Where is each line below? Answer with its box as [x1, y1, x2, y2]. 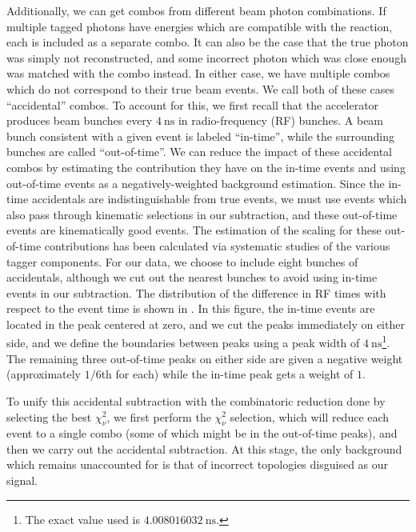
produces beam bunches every [6, 112, 153, 129]
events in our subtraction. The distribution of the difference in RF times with [6, 284, 386, 301]
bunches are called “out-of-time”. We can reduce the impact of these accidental [6, 143, 393, 160]
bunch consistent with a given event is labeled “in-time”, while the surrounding [6, 127, 394, 144]
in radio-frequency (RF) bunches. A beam [178, 112, 384, 129]
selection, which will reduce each [230, 408, 390, 425]
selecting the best [6, 408, 92, 425]
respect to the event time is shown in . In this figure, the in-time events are [6, 300, 375, 317]
